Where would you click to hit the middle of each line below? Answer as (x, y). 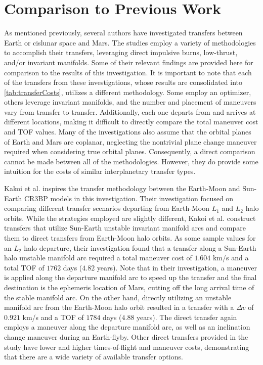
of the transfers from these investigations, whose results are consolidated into (123, 82)
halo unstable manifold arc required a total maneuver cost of (98, 258)
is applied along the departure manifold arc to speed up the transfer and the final (130, 277)
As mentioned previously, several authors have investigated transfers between (123, 33)
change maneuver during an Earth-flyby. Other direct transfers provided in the (126, 336)
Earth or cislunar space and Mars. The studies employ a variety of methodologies (130, 42)
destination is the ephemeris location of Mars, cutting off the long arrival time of (129, 287)
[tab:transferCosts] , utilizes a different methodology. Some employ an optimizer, (128, 92)
